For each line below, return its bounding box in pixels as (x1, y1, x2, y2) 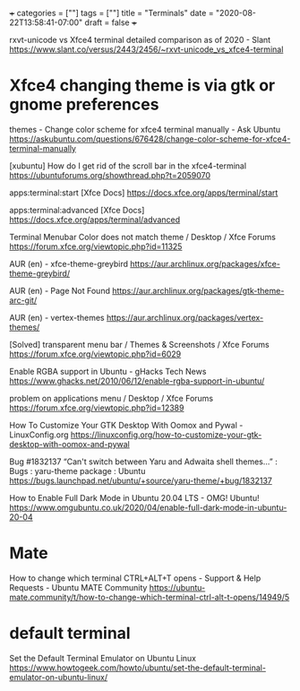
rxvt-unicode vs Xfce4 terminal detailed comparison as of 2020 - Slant (9, 35, 271, 45)
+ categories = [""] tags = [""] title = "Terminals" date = (9, 8, 214, 18)
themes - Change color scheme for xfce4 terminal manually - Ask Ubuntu (9, 124, 281, 134)
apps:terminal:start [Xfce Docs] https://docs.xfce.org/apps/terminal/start (9, 187, 279, 198)
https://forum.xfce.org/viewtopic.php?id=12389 (9, 402, 184, 413)
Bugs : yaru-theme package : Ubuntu (9, 465, 146, 476)
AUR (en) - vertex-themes (9, 312, 105, 323)
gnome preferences (9, 94, 159, 115)
